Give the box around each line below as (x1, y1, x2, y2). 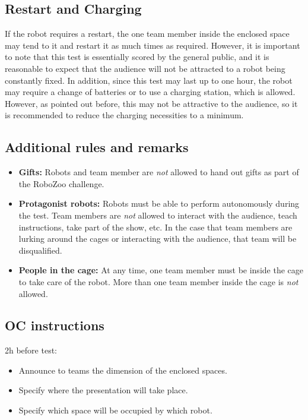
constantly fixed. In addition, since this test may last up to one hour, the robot (5, 74, 293, 86)
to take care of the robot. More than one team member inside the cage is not (18, 275, 299, 288)
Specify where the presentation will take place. (18, 384, 188, 396)
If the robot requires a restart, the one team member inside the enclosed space (5, 27, 290, 40)
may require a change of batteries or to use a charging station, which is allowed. (5, 86, 296, 98)
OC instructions (5, 316, 104, 334)
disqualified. (18, 244, 62, 256)
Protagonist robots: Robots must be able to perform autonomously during (18, 197, 300, 210)
